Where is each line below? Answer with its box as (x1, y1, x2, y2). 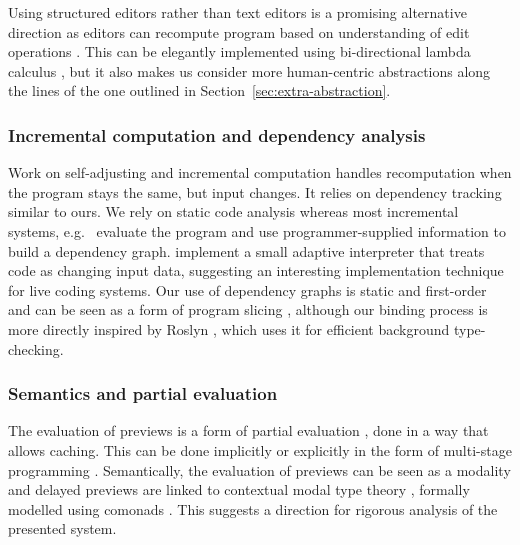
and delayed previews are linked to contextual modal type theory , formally (8, 479, 470, 500)
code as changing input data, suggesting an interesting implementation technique (8, 260, 504, 281)
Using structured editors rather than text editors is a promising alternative (8, 2, 467, 22)
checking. (8, 338, 64, 359)
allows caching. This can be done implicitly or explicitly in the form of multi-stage (8, 439, 512, 460)
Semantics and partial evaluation (8, 381, 278, 406)
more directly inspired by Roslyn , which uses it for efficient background (8, 318, 450, 339)
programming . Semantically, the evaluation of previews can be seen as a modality (8, 459, 511, 480)
